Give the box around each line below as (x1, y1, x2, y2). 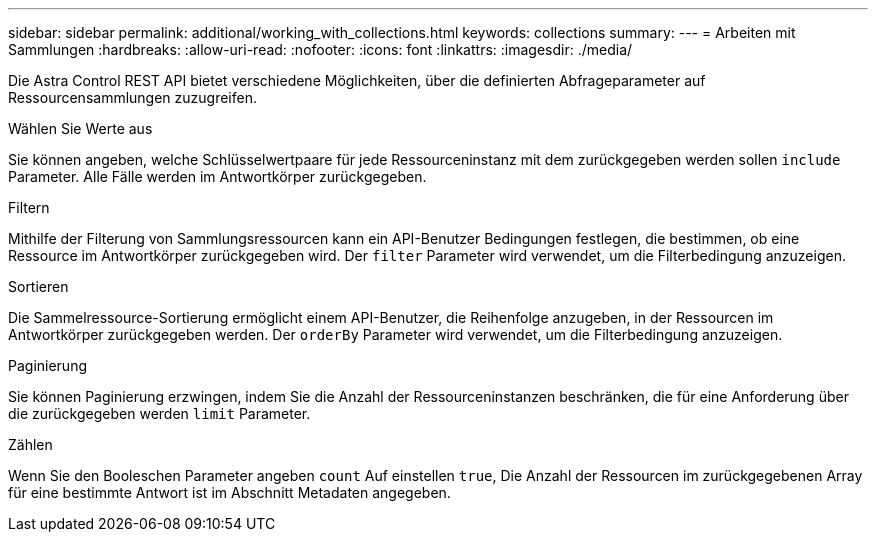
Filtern (8, 199, 50, 216)
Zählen (8, 436, 53, 453)
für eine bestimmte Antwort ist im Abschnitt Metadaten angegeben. (8, 484, 451, 501)
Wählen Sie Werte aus (8, 120, 153, 137)
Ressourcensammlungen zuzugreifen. (8, 89, 257, 106)
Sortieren (8, 278, 69, 295)
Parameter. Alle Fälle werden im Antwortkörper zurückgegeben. (8, 168, 427, 185)
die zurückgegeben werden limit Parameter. (8, 405, 311, 422)
